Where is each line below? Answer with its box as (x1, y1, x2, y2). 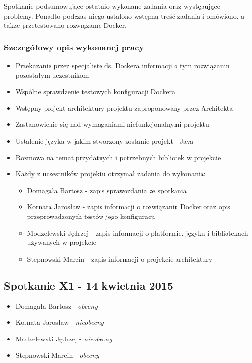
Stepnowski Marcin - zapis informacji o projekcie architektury (27, 253, 213, 264)
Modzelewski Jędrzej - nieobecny (15, 333, 112, 343)
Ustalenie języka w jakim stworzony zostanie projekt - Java (15, 135, 194, 145)
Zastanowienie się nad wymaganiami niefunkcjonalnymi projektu (15, 119, 209, 129)
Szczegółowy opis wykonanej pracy (4, 41, 144, 53)
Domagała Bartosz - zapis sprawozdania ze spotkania (27, 185, 187, 195)
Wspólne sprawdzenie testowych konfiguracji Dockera (15, 86, 176, 97)
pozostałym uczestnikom (15, 70, 89, 80)
